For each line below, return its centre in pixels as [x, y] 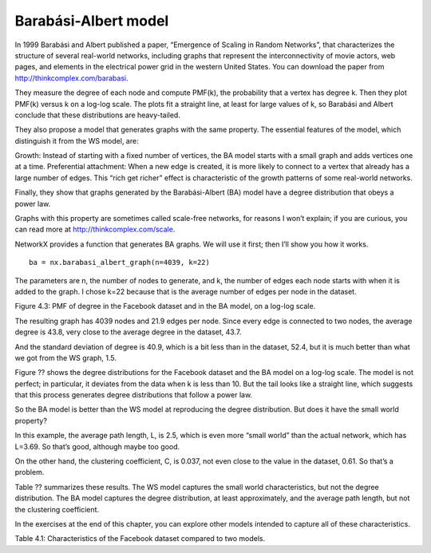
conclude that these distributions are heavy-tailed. [98, 115]
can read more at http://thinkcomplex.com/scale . [95, 229]
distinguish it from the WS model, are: [77, 140]
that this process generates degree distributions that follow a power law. [134, 395]
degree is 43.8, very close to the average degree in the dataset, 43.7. [128, 332]
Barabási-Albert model [92, 21]
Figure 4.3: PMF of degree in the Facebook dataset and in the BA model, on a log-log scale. [165, 306]
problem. [30, 472]
